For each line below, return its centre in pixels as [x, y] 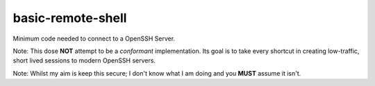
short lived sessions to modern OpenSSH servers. [84, 61]
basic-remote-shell [70, 18]
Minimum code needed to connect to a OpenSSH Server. [94, 39]
